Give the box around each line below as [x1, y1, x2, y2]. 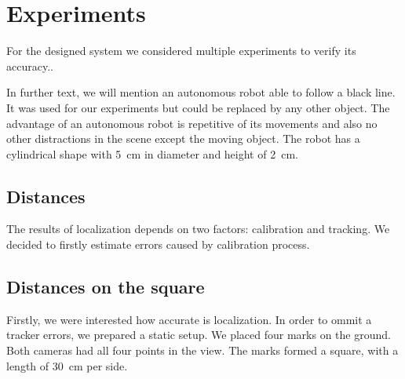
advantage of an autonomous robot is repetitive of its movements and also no [6, 115, 378, 131]
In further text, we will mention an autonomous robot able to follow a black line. [6, 84, 396, 100]
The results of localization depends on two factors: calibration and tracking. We [6, 220, 390, 237]
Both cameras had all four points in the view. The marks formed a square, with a [6, 342, 399, 359]
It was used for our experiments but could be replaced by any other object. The [6, 99, 390, 115]
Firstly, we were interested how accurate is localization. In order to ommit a [6, 311, 372, 327]
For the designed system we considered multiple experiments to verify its [6, 42, 356, 59]
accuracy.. [6, 57, 53, 74]
